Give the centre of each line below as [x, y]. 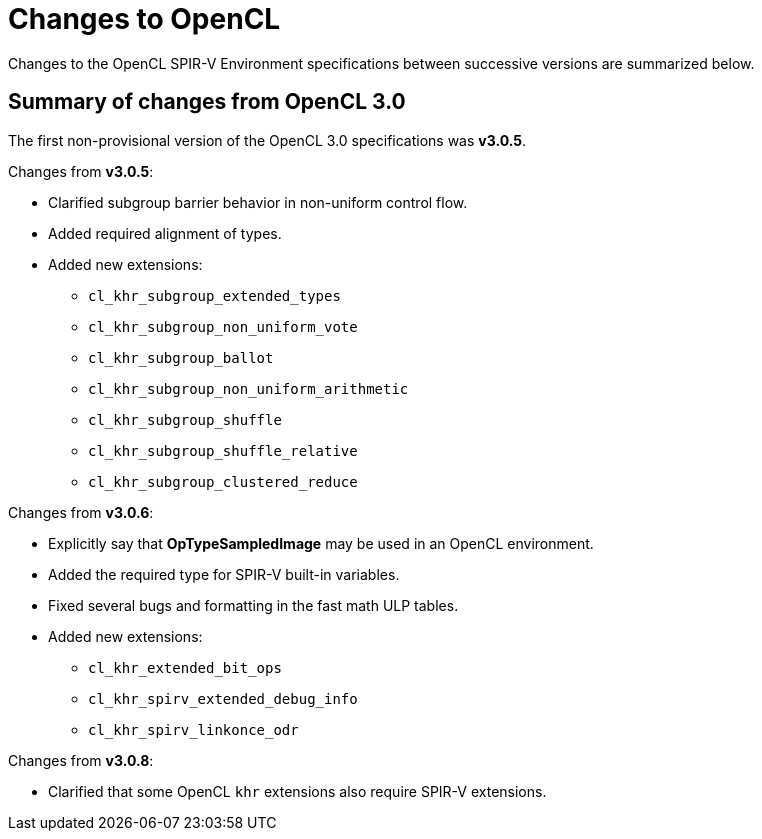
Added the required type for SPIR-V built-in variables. [224, 574]
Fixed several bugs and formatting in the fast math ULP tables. [253, 605]
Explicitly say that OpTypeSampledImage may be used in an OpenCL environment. [321, 543]
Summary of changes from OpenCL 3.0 [207, 102]
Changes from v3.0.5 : [81, 171]
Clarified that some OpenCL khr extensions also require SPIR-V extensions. [297, 791]
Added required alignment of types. [165, 233]
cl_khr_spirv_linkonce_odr [193, 729]
